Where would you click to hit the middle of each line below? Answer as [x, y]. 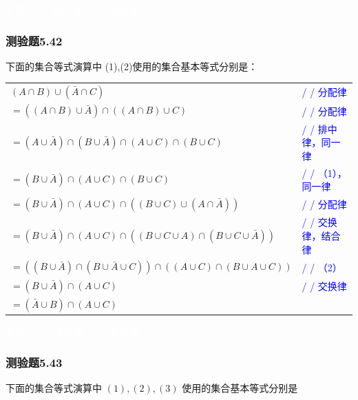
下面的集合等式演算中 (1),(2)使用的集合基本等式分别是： [132, 66]
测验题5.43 [34, 362]
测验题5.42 [34, 40]
